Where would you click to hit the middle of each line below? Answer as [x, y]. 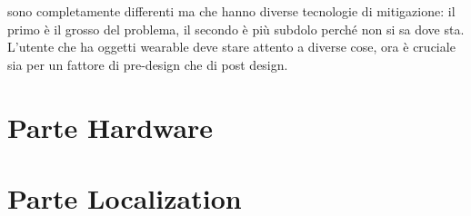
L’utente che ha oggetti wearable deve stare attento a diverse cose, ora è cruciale [231, 47]
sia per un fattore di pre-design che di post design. [148, 64]
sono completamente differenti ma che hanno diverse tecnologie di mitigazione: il [231, 11]
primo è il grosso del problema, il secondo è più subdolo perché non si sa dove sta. [236, 29]
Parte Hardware [110, 127]
